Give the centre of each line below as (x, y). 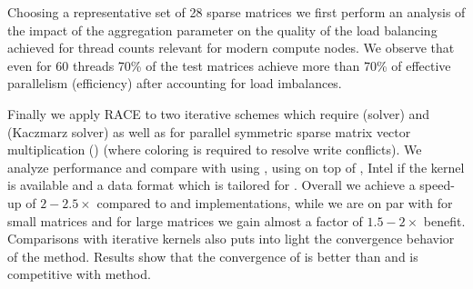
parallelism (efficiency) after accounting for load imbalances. (175, 83)
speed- (437, 185)
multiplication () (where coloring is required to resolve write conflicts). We (215, 149)
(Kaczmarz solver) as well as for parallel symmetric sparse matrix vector (209, 131)
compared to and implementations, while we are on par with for (275, 202)
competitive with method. (79, 274)
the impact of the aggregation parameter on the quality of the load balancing (222, 30)
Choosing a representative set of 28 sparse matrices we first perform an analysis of (236, 12)
